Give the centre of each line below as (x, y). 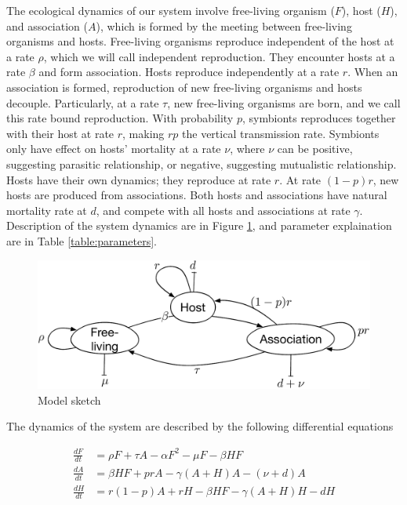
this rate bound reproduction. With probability (120, 118)
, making (144, 133)
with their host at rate (60, 133)
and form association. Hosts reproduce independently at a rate (189, 72)
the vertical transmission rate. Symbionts (281, 133)
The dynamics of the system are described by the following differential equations (200, 426)
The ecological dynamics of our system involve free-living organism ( (171, 10)
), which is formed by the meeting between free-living (224, 25)
